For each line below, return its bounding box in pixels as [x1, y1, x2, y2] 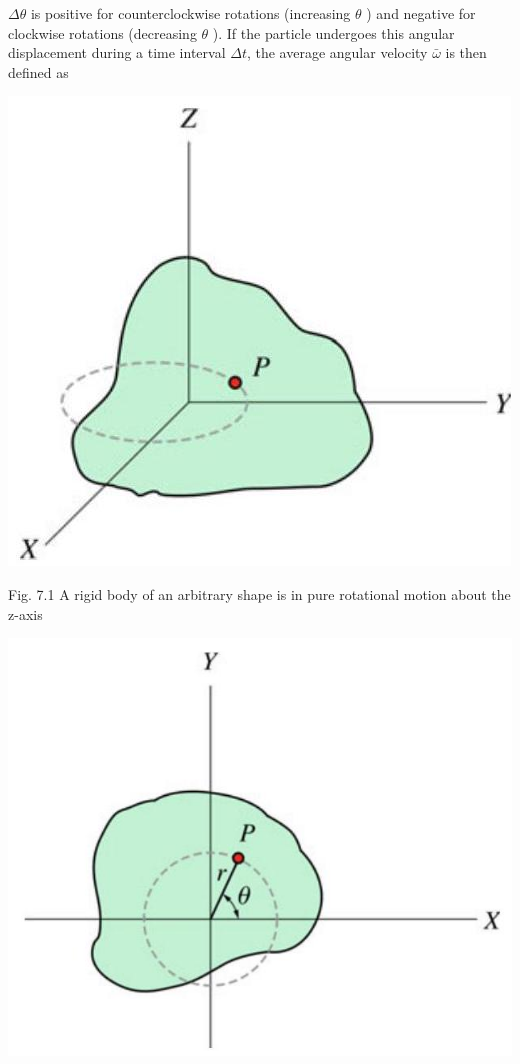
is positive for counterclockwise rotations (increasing [30, 3, 351, 23]
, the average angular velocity [246, 42, 428, 63]
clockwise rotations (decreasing [8, 22, 197, 43]
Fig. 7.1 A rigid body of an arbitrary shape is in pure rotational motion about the [8, 583, 511, 604]
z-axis [8, 603, 43, 624]
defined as [8, 61, 69, 82]
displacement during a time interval [8, 42, 226, 63]
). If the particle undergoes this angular [212, 22, 455, 43]
